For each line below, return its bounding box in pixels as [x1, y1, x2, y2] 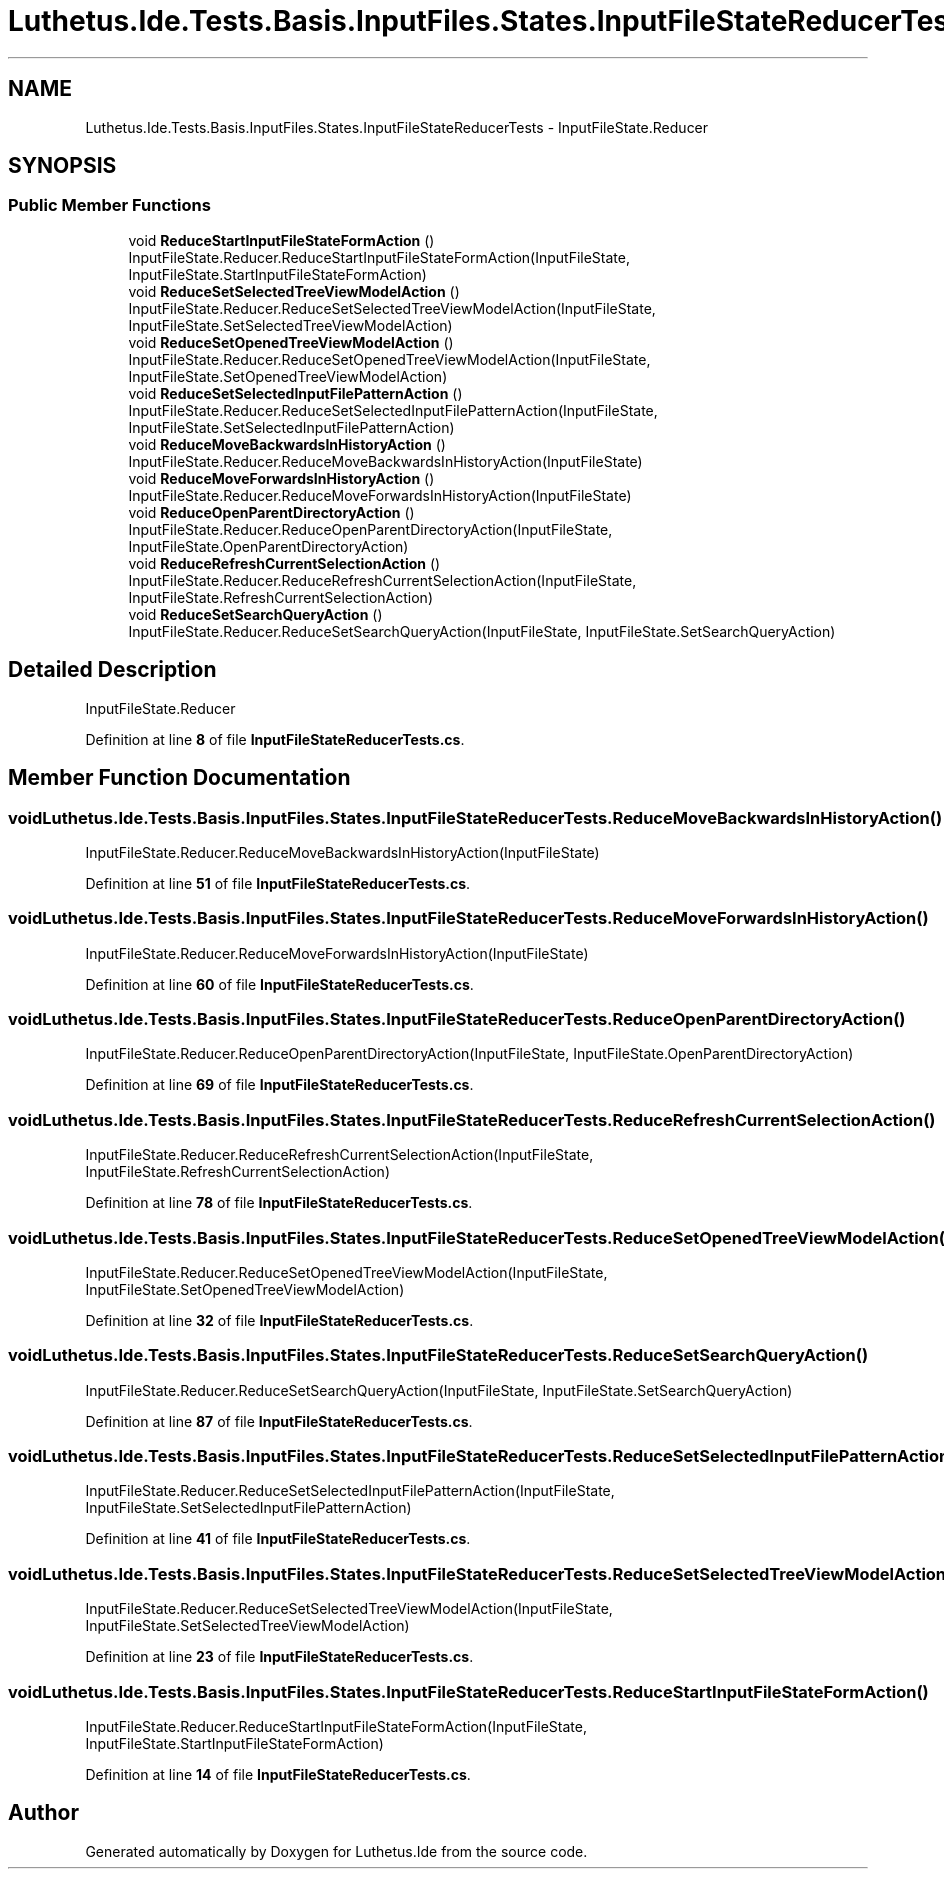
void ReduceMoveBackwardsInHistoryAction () [128, 435, 446, 453]
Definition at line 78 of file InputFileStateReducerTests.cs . [85, 1194, 473, 1212]
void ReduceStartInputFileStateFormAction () [128, 231, 435, 249]
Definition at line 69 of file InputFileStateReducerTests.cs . [85, 1076, 474, 1094]
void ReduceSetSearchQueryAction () [128, 605, 383, 623]
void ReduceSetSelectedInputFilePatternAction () [128, 384, 463, 402]
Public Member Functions [8, 195, 211, 216]
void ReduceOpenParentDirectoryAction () [128, 503, 415, 521]
